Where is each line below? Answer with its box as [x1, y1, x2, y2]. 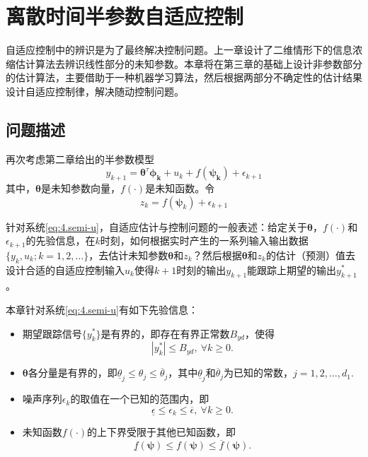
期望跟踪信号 [22, 326, 82, 340]
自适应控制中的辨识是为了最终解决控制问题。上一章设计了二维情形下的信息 [6, 42, 352, 57]
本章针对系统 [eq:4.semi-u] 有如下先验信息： [6, 302, 198, 316]
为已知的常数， [224, 365, 294, 380]
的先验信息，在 [25, 233, 96, 248]
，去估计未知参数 [88, 247, 168, 262]
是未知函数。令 [145, 181, 215, 196]
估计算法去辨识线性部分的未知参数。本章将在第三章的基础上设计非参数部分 [15, 56, 362, 71]
